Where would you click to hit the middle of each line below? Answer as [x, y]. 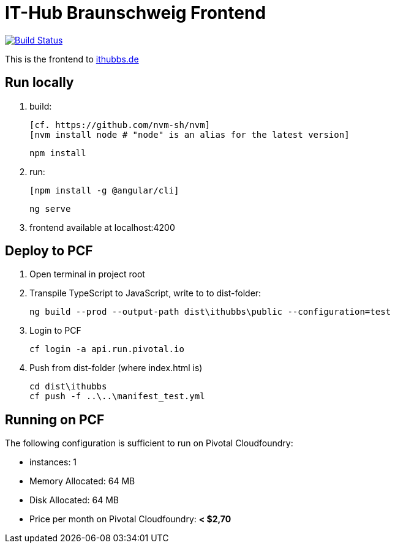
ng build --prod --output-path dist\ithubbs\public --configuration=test [210, 312]
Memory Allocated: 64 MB [82, 481]
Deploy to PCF [49, 251]
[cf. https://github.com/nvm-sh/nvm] [120, 125]
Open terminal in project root [87, 274]
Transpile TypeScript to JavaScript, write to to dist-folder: [145, 293]
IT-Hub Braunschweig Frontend [136, 13]
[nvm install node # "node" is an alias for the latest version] [190, 134]
